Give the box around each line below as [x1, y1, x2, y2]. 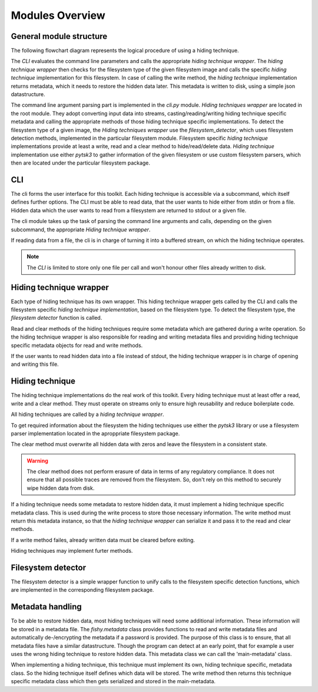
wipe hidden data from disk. [26, 484, 95, 491]
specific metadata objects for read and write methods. [11, 342, 143, 349]
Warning [26, 457, 48, 464]
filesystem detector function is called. [11, 314, 102, 322]
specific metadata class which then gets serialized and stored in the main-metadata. [11, 678, 216, 685]
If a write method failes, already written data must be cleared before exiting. [11, 536, 196, 543]
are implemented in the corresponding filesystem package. [11, 586, 154, 593]
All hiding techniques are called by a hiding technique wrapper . [11, 411, 164, 418]
